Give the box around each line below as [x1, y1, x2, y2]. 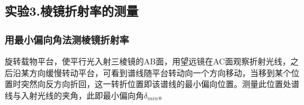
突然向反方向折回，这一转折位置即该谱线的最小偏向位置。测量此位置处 [20, 78, 291, 90]
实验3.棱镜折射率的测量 [5, 2, 139, 20]
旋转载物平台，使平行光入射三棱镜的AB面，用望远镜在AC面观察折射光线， [5, 55, 291, 67]
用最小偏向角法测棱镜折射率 [5, 32, 129, 46]
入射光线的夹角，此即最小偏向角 [20, 89, 144, 101]
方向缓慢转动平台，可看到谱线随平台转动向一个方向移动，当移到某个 [29, 66, 291, 78]
